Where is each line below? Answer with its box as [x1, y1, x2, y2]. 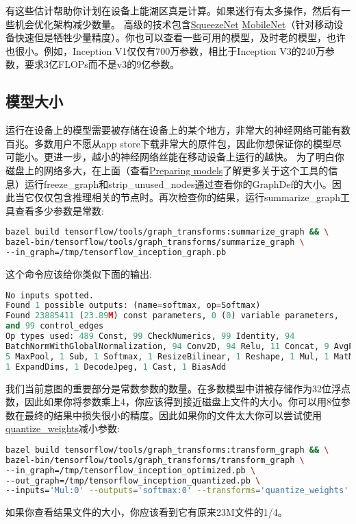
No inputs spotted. [5, 290, 94, 300]
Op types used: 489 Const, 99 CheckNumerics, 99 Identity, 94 [5, 331, 295, 342]
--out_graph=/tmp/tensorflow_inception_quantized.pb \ [5, 475, 261, 486]
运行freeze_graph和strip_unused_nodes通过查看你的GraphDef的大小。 [24, 176, 332, 191]
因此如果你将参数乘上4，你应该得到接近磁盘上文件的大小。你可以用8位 [24, 394, 341, 409]
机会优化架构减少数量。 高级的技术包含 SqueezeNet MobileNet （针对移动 [14, 16, 334, 31]
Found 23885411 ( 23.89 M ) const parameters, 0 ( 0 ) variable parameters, [5, 311, 339, 321]
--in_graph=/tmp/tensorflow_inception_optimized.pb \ [5, 465, 256, 475]
